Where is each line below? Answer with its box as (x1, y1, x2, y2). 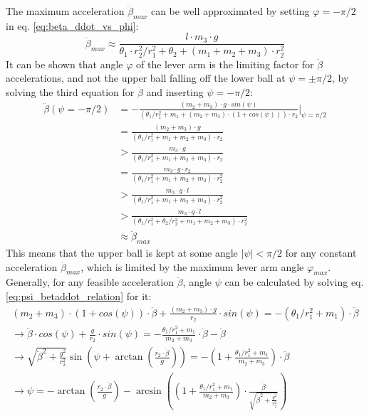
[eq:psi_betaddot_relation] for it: (6, 288, 152, 303)
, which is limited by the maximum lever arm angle (80, 259, 304, 274)
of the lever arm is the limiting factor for (136, 56, 314, 71)
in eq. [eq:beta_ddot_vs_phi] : (6, 18, 139, 33)
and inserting (146, 84, 204, 99)
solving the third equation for (6, 84, 135, 99)
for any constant (285, 245, 357, 260)
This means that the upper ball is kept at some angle (6, 245, 238, 260)
